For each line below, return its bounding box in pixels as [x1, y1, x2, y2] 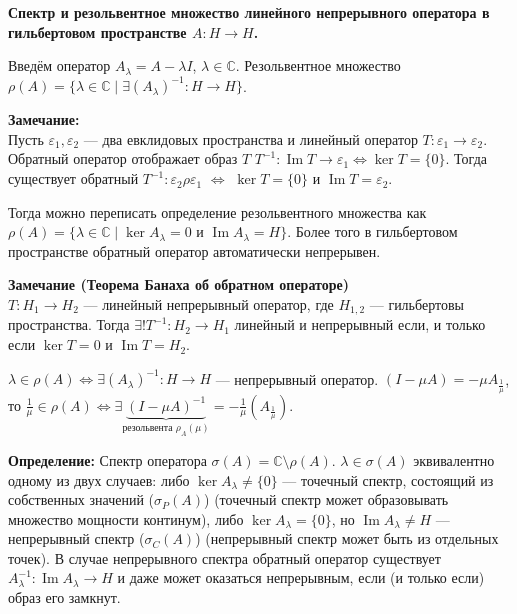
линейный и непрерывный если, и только [234, 314, 486, 335]
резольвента [122, 423, 173, 434]
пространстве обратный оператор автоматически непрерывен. [8, 240, 381, 261]
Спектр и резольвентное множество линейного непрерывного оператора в [8, 2, 490, 22]
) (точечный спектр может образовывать [204, 489, 449, 510]
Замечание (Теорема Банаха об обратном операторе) [8, 274, 349, 295]
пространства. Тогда [8, 314, 130, 335]
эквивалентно [413, 449, 495, 470]
